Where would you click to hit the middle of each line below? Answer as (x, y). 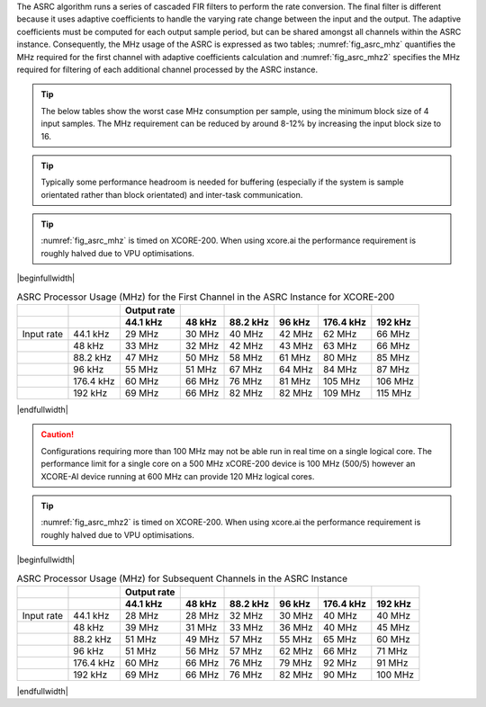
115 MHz (394, 393)
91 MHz (392, 663)
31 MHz (201, 627)
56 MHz (202, 650)
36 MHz (297, 627)
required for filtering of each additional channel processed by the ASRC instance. (167, 69)
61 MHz (295, 358)
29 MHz (142, 335)
